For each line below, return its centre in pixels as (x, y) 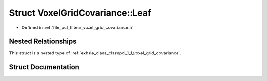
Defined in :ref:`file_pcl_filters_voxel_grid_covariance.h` (77, 27)
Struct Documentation (44, 67)
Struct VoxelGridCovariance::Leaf (80, 13)
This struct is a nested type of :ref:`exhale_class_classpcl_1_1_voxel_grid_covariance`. (95, 53)
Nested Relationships (43, 41)
